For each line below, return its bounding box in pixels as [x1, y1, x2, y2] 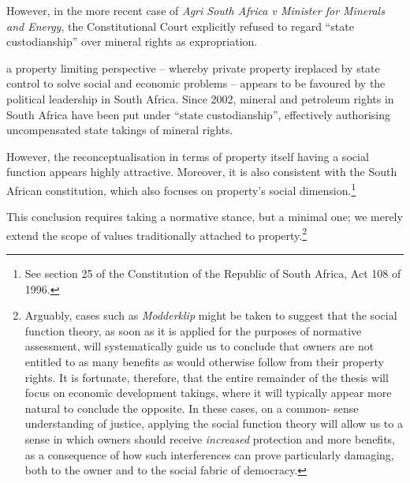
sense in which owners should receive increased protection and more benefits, [24, 430, 395, 447]
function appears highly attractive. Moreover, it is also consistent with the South [6, 163, 397, 180]
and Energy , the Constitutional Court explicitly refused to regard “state [6, 17, 354, 34]
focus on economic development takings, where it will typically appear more [24, 384, 392, 401]
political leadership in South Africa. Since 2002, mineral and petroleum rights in [6, 90, 394, 107]
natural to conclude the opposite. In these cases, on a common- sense [24, 399, 359, 416]
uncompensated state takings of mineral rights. [6, 122, 233, 138]
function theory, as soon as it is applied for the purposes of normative [24, 322, 362, 339]
